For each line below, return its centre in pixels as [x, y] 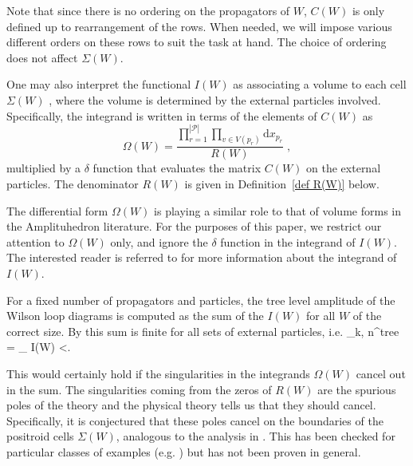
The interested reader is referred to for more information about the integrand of [202, 257]
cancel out [381, 374]
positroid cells [40, 436]
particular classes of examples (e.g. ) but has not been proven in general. [184, 451]
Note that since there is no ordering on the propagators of [148, 10]
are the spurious [357, 389]
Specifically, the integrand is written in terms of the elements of [162, 115]
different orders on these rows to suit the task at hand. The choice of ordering [197, 42]
